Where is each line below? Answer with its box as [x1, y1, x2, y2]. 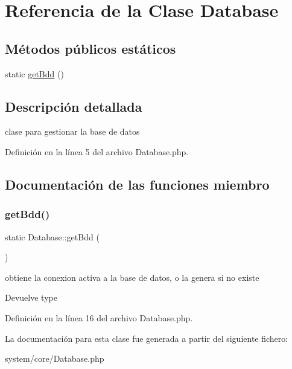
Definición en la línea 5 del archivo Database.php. [5, 145, 189, 158]
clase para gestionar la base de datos [5, 125, 140, 138]
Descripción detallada [5, 97, 142, 115]
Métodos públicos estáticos [5, 39, 176, 57]
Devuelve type [5, 291, 57, 304]
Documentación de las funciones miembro [5, 175, 270, 193]
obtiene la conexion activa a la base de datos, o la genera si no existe [5, 271, 259, 283]
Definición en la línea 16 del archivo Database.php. [5, 311, 193, 324]
